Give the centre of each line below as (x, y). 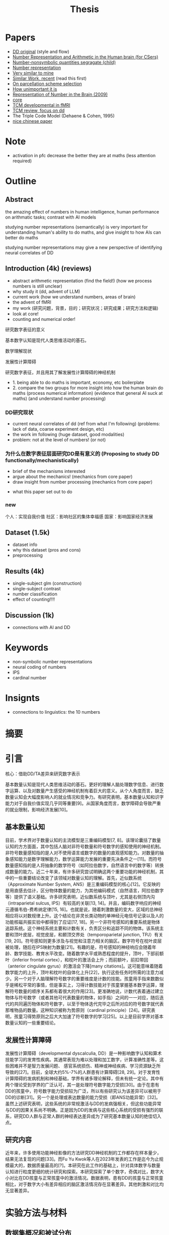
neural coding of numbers (39, 667)
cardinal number (29, 677)
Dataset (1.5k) (28, 532)
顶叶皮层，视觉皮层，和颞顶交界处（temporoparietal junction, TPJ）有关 (89, 934)
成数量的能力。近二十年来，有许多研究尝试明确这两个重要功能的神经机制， (82, 871)
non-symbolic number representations (52, 661)
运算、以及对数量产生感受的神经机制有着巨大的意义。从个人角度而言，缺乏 (87, 791)
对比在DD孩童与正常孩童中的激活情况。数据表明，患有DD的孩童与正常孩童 (86, 1178)
